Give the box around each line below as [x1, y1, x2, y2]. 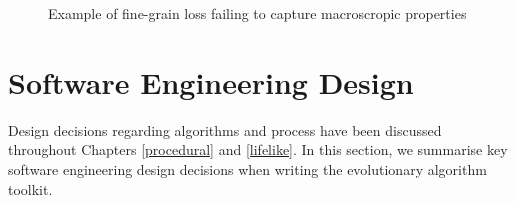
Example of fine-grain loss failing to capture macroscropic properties [48, 3, 467, 23]
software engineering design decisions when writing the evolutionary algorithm [8, 158, 487, 179]
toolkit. [8, 178, 53, 199]
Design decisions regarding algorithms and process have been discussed [8, 119, 442, 140]
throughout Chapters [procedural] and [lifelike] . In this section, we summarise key [8, 139, 508, 160]
